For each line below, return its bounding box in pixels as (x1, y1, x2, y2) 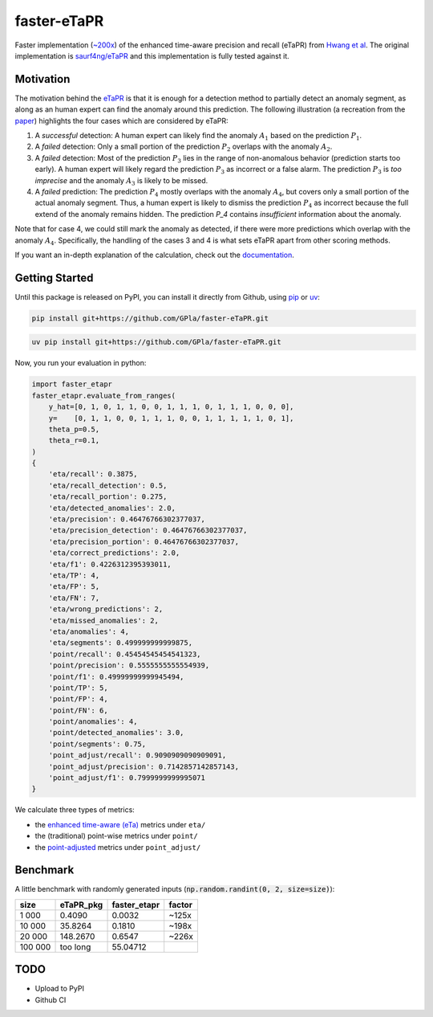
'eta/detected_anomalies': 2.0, (48, 503, 176, 513)
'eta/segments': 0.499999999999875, (48, 639, 192, 647)
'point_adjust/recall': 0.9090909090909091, (48, 751, 227, 760)
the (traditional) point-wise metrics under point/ (34, 831, 198, 841)
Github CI (34, 995, 67, 1004)
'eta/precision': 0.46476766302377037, (48, 515, 206, 524)
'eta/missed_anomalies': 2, (48, 615, 160, 625)
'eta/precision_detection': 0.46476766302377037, (48, 526, 248, 535)
